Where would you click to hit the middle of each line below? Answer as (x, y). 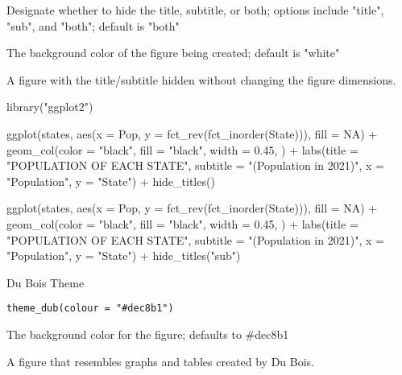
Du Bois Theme (46, 282)
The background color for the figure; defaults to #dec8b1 (148, 334)
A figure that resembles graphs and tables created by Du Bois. (161, 361)
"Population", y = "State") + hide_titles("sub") (124, 255)
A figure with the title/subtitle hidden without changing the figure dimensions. (201, 79)
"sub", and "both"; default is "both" (93, 25)
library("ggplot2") (50, 107)
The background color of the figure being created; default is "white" (173, 53)
